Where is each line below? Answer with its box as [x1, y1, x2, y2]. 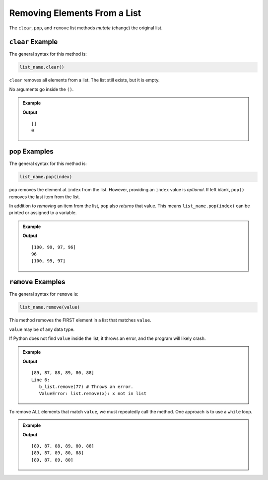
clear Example [9, 38, 58, 46]
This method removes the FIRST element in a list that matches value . [9, 317, 151, 323]
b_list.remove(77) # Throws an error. [39, 384, 134, 390]
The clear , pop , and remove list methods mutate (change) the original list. [9, 25, 163, 31]
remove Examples [9, 278, 66, 286]
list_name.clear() [19, 65, 65, 70]
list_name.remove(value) [19, 305, 80, 310]
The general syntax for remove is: [9, 291, 79, 297]
